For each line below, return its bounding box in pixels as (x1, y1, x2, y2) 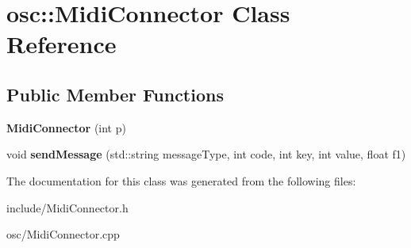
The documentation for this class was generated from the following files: (6, 172, 356, 189)
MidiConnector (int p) (6, 119, 126, 135)
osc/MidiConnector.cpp (6, 226, 120, 242)
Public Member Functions (6, 82, 224, 106)
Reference (6, 28, 117, 60)
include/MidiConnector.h (6, 199, 129, 216)
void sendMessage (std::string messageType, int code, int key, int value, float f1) (6, 146, 406, 162)
